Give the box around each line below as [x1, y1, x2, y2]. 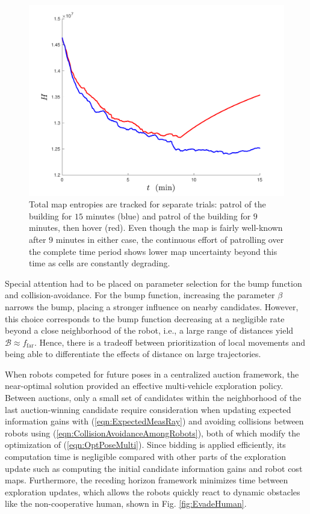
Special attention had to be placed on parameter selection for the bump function [5, 277, 302, 289]
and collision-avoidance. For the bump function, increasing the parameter [5, 289, 275, 301]
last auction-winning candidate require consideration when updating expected [5, 403, 291, 415]
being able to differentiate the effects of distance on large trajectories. [5, 347, 261, 360]
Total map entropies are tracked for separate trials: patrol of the [29, 198, 266, 210]
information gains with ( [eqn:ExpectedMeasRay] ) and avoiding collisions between [5, 415, 304, 427]
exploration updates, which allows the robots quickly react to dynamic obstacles [5, 485, 300, 498]
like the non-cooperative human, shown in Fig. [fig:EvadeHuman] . [5, 497, 247, 510]
